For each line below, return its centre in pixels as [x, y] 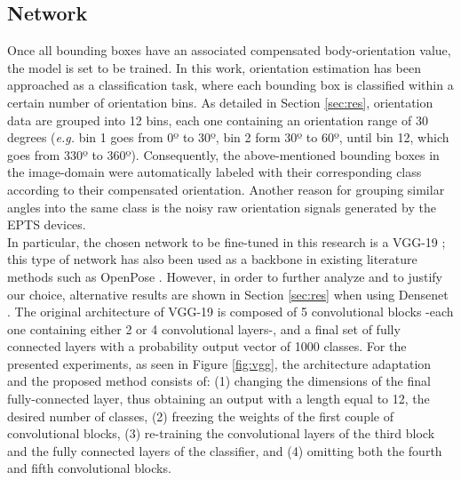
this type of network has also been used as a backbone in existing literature [212, 259]
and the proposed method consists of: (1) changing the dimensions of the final [219, 381]
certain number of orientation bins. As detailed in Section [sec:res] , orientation [220, 102]
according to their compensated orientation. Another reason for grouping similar [226, 189]
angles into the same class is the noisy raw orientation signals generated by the [222, 207]
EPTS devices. [47, 224]
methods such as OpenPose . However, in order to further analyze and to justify [225, 276]
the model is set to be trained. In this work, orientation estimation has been [214, 67]
